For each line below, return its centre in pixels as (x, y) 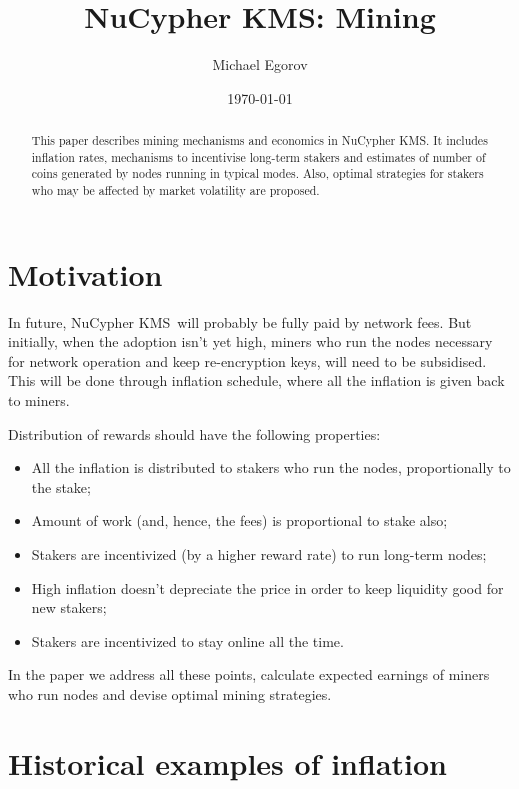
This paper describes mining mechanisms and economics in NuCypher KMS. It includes (259, 140)
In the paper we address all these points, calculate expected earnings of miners (249, 674)
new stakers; (69, 607)
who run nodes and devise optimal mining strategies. (170, 693)
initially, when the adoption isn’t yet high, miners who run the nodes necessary (250, 341)
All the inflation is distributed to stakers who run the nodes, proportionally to (271, 467)
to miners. (39, 400)
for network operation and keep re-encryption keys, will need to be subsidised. (247, 360)
